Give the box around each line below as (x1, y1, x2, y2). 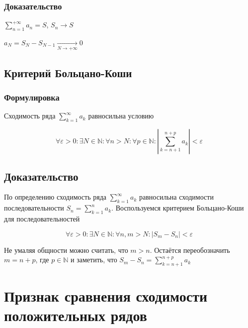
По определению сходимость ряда (4, 192, 107, 202)
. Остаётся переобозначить (150, 244, 230, 255)
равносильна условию (88, 110, 154, 121)
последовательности (4, 203, 64, 213)
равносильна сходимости (139, 192, 214, 202)
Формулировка (4, 91, 60, 104)
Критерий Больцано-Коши (4, 65, 132, 80)
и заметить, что (71, 254, 117, 265)
